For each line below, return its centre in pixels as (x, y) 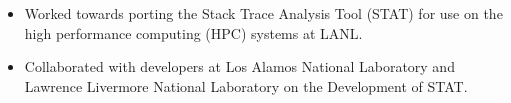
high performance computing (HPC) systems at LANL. (193, 32)
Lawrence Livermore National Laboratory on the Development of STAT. (246, 85)
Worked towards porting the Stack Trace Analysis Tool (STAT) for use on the (263, 13)
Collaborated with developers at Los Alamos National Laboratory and (239, 66)
